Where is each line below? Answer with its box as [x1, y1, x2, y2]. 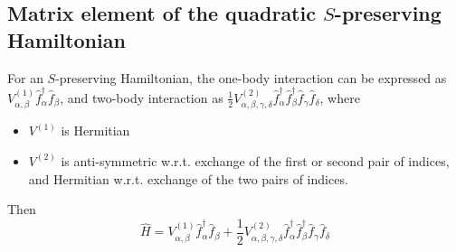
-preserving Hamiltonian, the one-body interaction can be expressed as [55, 68, 447, 87]
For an [7, 68, 43, 87]
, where [319, 88, 360, 107]
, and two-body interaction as [60, 88, 223, 107]
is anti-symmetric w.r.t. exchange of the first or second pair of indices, [61, 151, 450, 170]
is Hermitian [61, 121, 130, 140]
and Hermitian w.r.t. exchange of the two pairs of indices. [28, 169, 348, 188]
